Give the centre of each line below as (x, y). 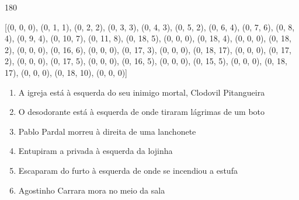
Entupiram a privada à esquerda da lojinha (95, 151)
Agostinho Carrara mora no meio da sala (92, 190)
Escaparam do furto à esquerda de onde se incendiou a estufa (128, 170)
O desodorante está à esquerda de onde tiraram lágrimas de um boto (142, 112)
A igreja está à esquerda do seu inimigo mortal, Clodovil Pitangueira (142, 92)
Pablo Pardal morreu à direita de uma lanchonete (107, 131)
